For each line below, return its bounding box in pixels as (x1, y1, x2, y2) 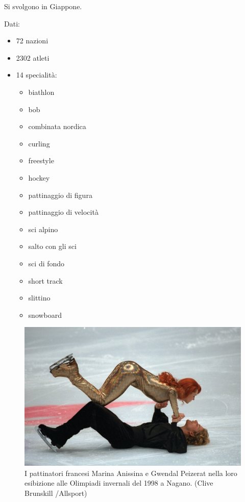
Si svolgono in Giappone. (4, 1, 82, 11)
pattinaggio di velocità (28, 207, 99, 217)
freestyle (28, 155, 54, 166)
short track (28, 275, 63, 286)
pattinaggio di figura (28, 189, 92, 200)
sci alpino (28, 223, 58, 234)
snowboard (28, 309, 62, 320)
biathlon (28, 86, 55, 97)
